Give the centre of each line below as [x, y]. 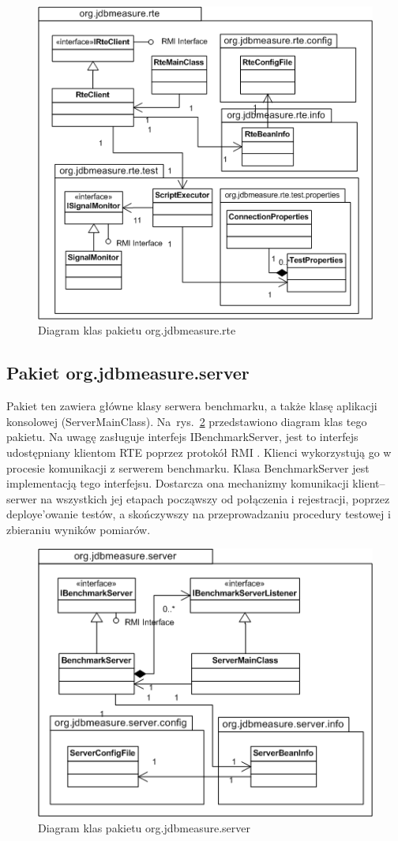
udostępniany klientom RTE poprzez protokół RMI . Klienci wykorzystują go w [199, 452]
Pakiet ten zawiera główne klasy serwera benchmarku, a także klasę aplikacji [192, 406]
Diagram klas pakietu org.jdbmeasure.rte [137, 330]
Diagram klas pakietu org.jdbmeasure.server [144, 827]
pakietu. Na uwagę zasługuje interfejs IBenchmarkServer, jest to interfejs [182, 437]
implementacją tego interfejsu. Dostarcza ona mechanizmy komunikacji [178, 483]
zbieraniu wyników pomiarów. [79, 529]
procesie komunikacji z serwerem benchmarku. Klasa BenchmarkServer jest [188, 467]
